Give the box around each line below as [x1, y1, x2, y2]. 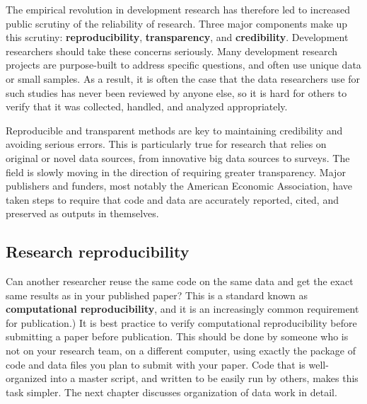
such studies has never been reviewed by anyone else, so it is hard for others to [6, 85, 347, 100]
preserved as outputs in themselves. [6, 206, 159, 221]
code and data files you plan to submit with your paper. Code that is [6, 357, 305, 371]
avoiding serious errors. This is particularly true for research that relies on [6, 137, 327, 151]
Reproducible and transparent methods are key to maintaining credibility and [6, 122, 343, 137]
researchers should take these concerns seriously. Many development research [6, 43, 338, 58]
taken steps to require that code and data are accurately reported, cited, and [6, 192, 339, 207]
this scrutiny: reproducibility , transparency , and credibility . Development [6, 30, 349, 45]
